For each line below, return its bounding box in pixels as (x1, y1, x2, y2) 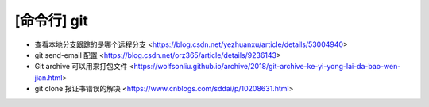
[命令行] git (14, 12, 89, 29)
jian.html (34, 72, 63, 82)
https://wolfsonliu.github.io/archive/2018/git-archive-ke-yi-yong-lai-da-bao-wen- (133, 62, 401, 71)
